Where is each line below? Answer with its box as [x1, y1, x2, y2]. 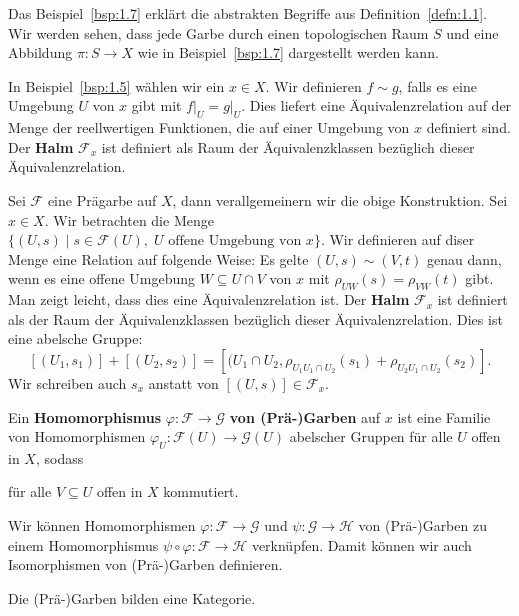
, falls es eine [398, 75, 477, 96]
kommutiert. [163, 481, 239, 502]
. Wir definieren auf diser [320, 229, 475, 250]
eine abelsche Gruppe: [8, 328, 143, 349]
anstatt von [148, 372, 219, 393]
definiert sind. [426, 117, 511, 138]
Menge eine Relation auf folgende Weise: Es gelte [8, 248, 309, 269]
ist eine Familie [397, 406, 491, 427]
